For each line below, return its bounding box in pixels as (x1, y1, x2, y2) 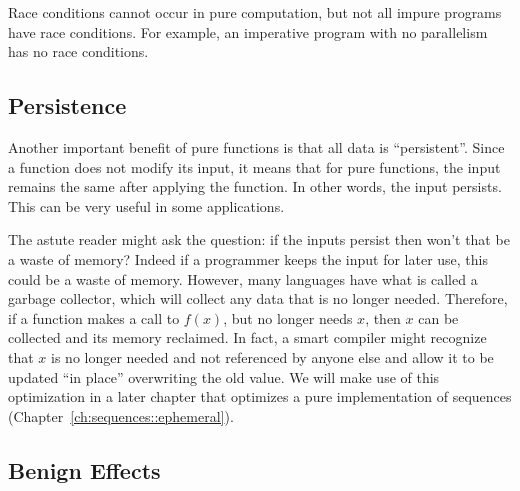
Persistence (8, 90, 127, 121)
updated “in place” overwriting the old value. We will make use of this (8, 366, 440, 387)
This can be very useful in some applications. (8, 195, 285, 216)
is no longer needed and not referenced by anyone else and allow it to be (51, 346, 494, 367)
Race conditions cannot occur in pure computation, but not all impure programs (8, 2, 502, 22)
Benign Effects (8, 454, 161, 485)
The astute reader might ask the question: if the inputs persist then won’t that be (8, 229, 510, 250)
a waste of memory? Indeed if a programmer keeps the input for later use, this (8, 248, 489, 269)
